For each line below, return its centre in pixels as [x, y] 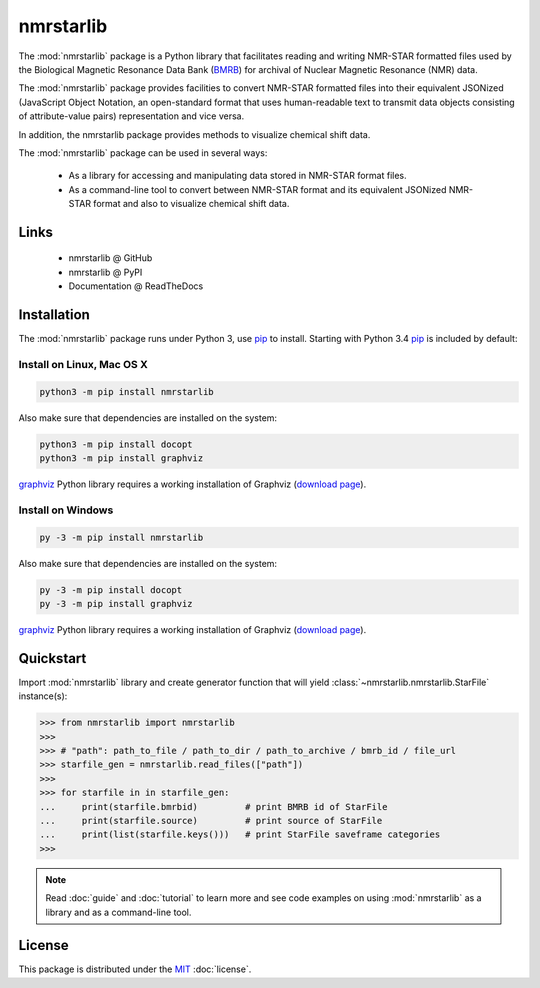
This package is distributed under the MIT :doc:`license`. [135, 969]
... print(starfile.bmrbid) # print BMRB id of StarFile [213, 806]
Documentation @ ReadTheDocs [136, 286]
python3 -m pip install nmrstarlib [126, 391]
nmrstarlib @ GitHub [110, 258]
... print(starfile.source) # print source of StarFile [211, 820]
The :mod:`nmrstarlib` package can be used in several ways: [143, 152]
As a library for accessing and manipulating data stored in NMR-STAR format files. [237, 176]
